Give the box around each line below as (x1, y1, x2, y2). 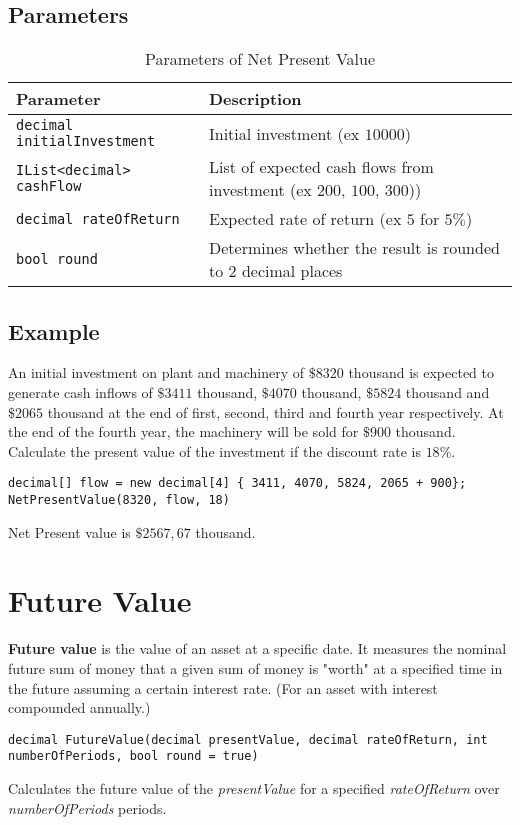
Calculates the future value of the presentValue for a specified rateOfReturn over (8, 778, 500, 799)
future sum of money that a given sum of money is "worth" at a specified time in (8, 658, 503, 678)
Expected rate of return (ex (209, 207, 402, 231)
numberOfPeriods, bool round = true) (8, 749, 259, 764)
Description (209, 87, 302, 111)
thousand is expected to (348, 362, 495, 383)
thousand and (405, 382, 490, 402)
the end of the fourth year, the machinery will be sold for (8, 421, 359, 442)
